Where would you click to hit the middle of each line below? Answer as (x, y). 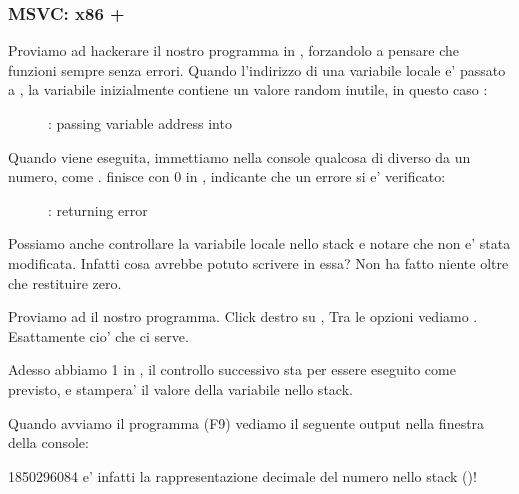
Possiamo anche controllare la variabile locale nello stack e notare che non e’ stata (259, 243)
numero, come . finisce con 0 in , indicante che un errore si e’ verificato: (227, 176)
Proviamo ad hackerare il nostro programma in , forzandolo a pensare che (233, 50)
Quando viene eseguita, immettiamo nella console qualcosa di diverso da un (239, 156)
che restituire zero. (65, 282)
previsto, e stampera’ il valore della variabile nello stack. (180, 388)
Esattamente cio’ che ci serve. (98, 335)
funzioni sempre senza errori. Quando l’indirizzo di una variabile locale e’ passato (257, 69)
